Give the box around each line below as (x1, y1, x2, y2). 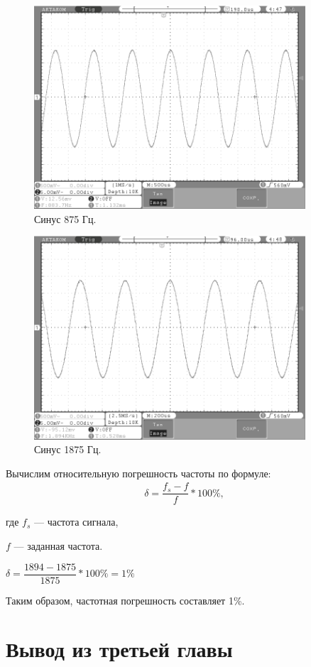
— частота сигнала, (33, 514, 119, 529)
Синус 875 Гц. (34, 211, 97, 226)
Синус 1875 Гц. (34, 442, 102, 457)
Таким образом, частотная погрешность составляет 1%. (6, 592, 245, 607)
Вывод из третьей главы (6, 634, 233, 663)
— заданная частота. (13, 538, 103, 553)
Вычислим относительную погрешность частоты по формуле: (6, 465, 271, 480)
